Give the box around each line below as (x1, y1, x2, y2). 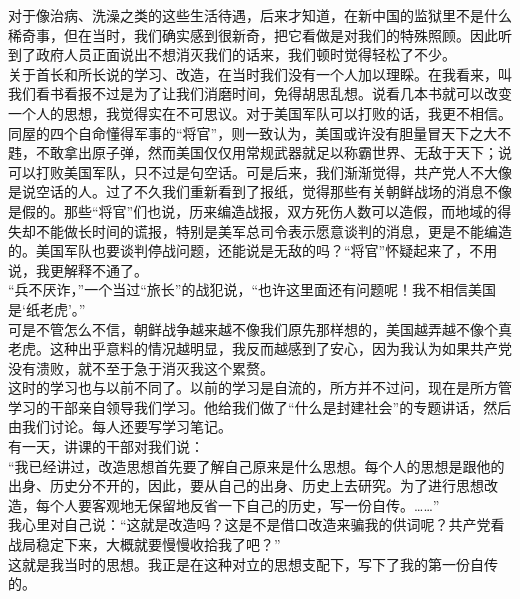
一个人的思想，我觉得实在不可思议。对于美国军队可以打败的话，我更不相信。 (8, 102, 512, 123)
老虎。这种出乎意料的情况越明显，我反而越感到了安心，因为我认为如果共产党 (8, 338, 512, 359)
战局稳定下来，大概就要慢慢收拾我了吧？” (8, 534, 281, 555)
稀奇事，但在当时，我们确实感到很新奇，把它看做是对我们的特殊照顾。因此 (8, 24, 498, 45)
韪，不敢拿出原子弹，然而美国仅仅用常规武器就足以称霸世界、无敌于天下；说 (8, 142, 512, 163)
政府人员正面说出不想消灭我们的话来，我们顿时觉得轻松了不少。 (35, 44, 456, 65)
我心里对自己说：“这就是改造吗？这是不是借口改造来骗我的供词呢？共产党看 (8, 514, 505, 535)
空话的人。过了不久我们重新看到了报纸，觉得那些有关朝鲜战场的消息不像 (35, 181, 512, 202)
